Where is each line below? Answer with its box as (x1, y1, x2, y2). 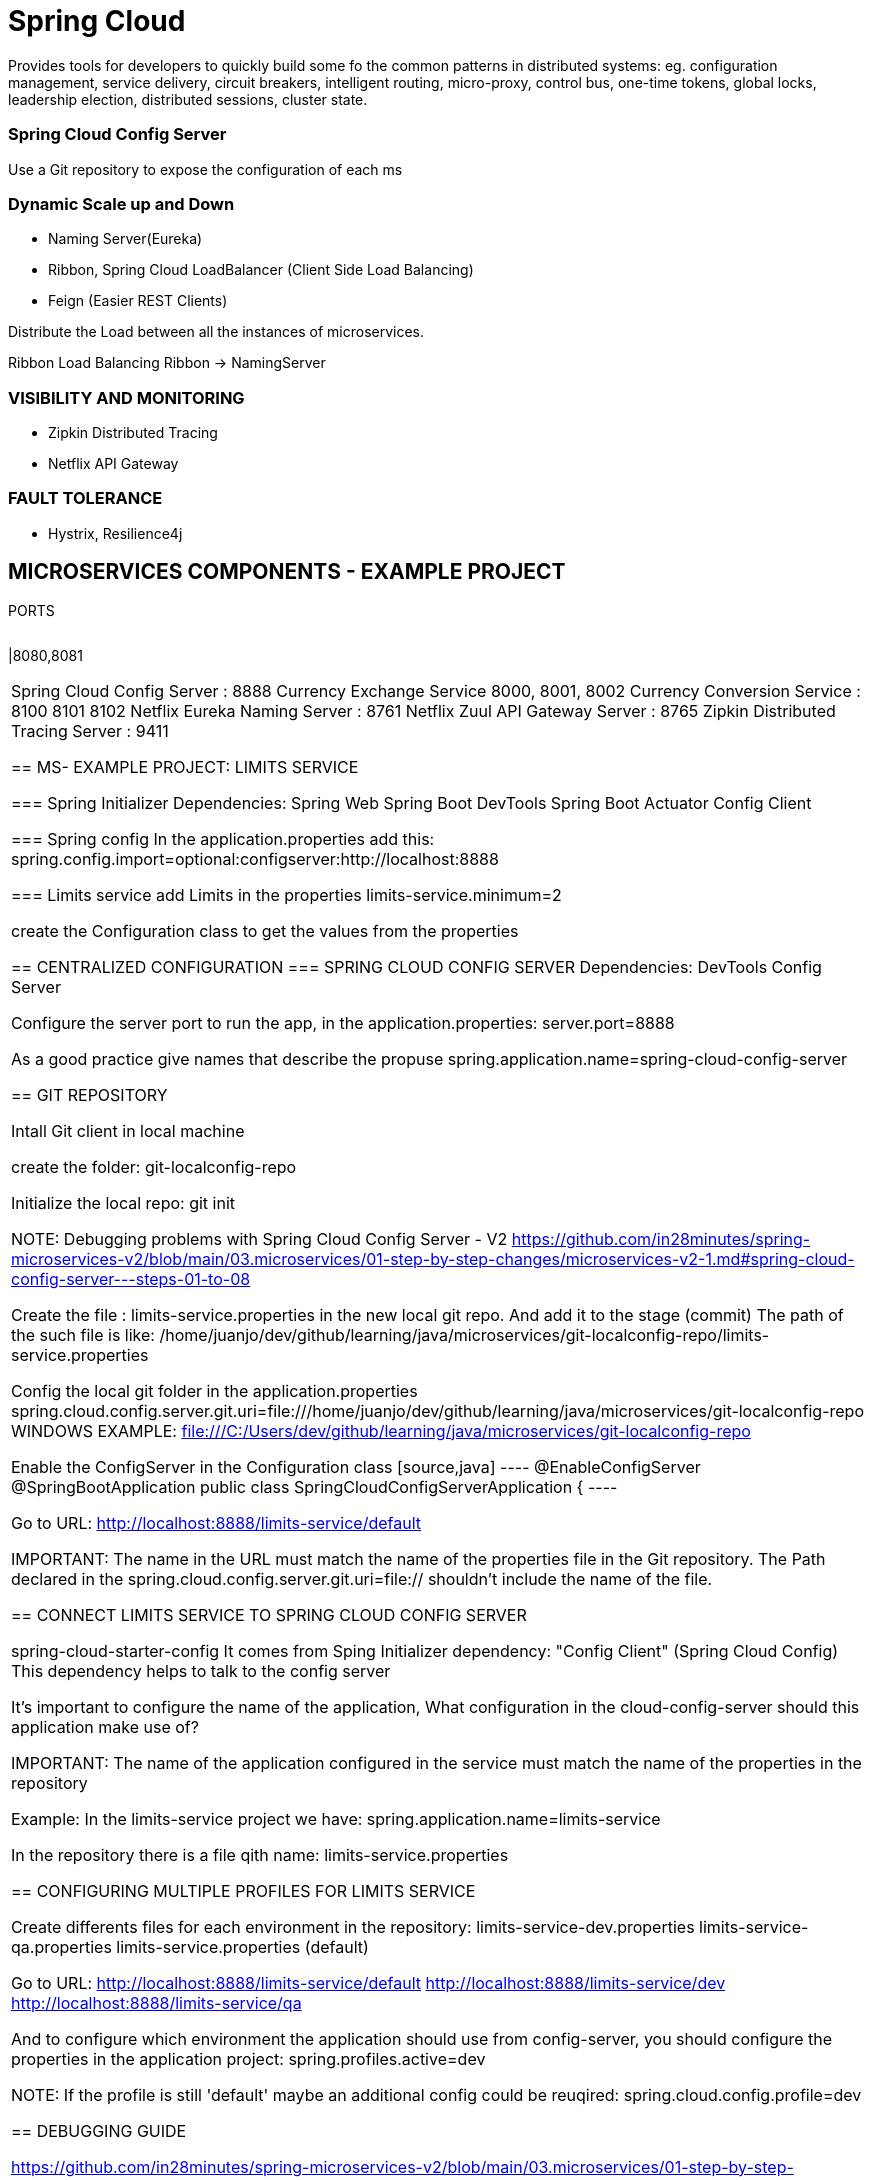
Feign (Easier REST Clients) (48, 292, 228, 310)
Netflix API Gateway (48, 455, 179, 472)
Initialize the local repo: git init (11, 1192, 235, 1213)
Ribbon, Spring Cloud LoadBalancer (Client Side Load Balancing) (48, 261, 474, 279)
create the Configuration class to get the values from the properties (11, 920, 519, 941)
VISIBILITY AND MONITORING (8, 387, 245, 408)
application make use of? (11, 1716, 199, 1737)
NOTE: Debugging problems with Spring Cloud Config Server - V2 (11, 1228, 508, 1249)
